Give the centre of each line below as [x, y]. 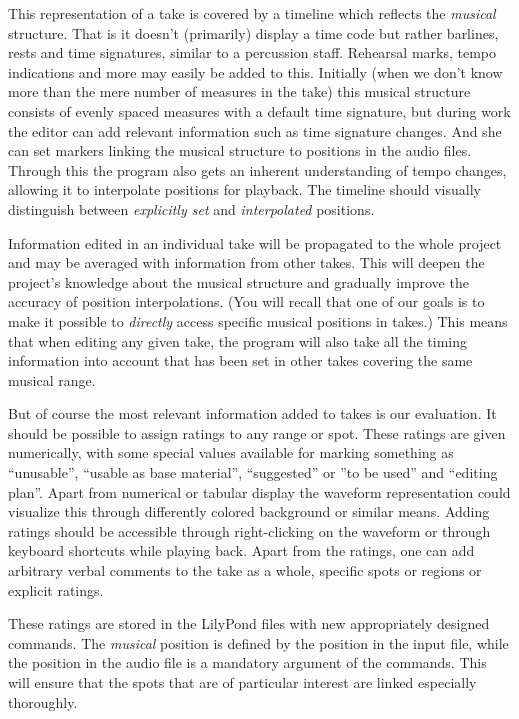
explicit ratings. [56, 589]
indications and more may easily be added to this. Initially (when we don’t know [255, 71]
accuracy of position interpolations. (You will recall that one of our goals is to [246, 301]
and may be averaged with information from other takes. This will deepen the [246, 262]
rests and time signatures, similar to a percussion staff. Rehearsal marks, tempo [252, 52]
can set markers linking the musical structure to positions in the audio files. [240, 150]
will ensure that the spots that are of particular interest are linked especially [242, 682]
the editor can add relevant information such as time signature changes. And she [255, 130]
